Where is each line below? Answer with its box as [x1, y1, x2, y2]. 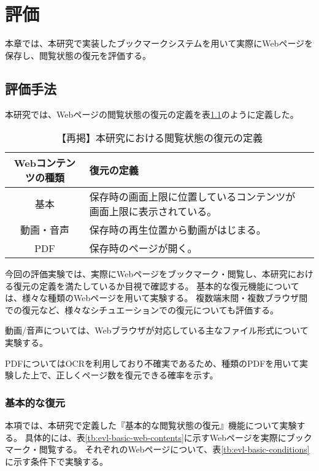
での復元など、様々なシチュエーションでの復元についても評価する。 [5, 303, 279, 316]
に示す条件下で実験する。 [5, 454, 108, 467]
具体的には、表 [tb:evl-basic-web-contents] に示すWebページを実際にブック [25, 431, 312, 443]
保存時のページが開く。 [89, 241, 198, 256]
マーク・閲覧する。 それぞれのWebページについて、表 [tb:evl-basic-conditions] [5, 443, 310, 456]
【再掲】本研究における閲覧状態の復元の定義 [56, 131, 263, 145]
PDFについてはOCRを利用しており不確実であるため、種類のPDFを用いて [5, 356, 299, 369]
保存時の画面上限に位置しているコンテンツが [89, 190, 296, 204]
